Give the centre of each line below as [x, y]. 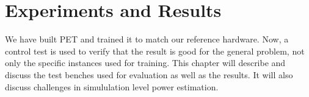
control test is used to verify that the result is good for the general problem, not [155, 51]
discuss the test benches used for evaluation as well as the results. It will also [149, 74]
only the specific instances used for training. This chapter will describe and [145, 63]
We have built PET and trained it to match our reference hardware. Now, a [147, 39]
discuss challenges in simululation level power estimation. [112, 86]
